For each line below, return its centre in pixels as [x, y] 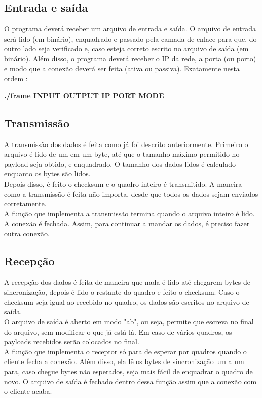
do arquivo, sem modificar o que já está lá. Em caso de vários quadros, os [118, 331]
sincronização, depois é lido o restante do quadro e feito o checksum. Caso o [122, 292]
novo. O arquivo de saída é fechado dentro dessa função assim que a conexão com [130, 381]
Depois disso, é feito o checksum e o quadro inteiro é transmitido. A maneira [123, 183]
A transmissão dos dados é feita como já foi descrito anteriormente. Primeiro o [126, 144]
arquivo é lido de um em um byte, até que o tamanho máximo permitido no [122, 154]
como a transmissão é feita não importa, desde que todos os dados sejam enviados [131, 193]
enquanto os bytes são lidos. [47, 174]
